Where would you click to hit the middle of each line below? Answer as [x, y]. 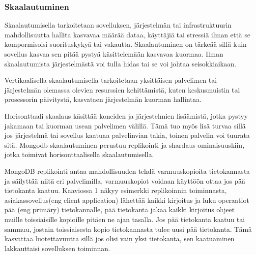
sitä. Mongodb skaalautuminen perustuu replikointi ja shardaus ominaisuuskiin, [125, 144]
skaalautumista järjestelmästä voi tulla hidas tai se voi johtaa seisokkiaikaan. [120, 63]
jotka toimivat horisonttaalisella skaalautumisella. [79, 154]
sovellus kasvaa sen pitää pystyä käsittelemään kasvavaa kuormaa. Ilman [114, 54]
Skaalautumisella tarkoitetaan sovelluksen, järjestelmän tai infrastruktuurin [118, 25]
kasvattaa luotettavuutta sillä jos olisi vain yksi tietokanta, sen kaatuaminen [120, 239]
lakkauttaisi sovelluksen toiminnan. [57, 248]
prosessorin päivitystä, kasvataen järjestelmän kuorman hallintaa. [103, 99]
